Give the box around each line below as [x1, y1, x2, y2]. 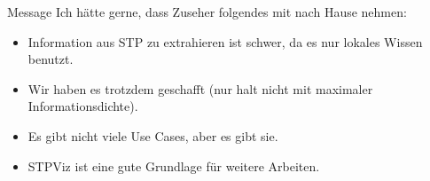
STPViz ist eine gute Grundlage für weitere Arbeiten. [27, 156, 320, 175]
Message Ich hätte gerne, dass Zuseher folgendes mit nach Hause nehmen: [7, 3, 407, 20]
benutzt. [27, 50, 74, 68]
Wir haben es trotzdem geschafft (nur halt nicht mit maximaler [27, 79, 373, 98]
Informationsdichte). [27, 97, 138, 115]
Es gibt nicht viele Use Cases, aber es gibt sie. [27, 126, 278, 145]
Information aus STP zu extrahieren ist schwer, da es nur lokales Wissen [27, 32, 423, 51]
